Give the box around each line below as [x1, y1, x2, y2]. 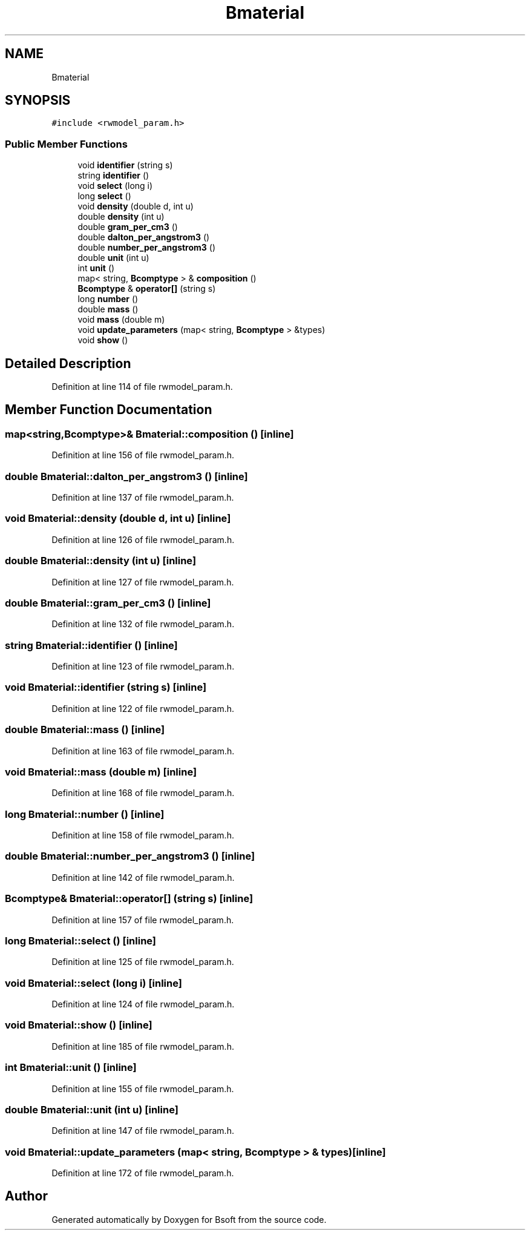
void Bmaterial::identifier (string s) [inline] [5, 681, 207, 694]
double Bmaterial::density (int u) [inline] [5, 555, 197, 567]
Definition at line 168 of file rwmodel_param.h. [51, 788, 235, 799]
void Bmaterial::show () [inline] [5, 1019, 152, 1032]
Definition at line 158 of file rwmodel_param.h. [51, 830, 234, 840]
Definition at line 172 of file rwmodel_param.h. [51, 1168, 234, 1178]
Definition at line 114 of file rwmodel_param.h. [51, 381, 233, 392]
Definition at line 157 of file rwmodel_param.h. [51, 914, 234, 925]
